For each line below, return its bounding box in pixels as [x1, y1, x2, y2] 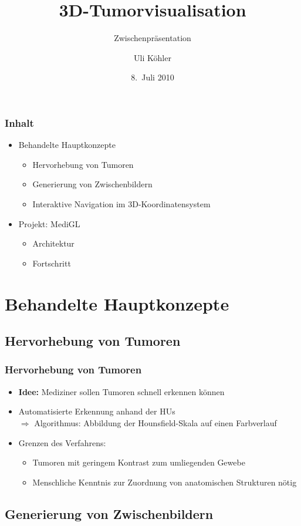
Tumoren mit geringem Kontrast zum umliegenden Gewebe [32, 456, 245, 468]
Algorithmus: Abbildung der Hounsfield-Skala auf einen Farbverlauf [34, 416, 277, 429]
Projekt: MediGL [18, 217, 80, 230]
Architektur [32, 237, 75, 249]
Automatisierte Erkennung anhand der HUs [18, 405, 175, 417]
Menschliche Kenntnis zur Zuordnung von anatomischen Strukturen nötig [32, 476, 297, 488]
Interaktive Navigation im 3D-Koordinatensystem [32, 197, 211, 210]
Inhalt [5, 115, 34, 130]
